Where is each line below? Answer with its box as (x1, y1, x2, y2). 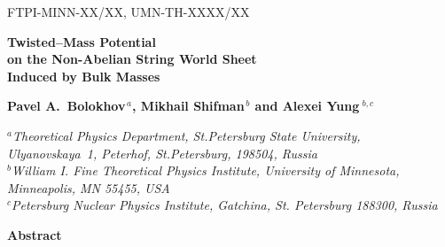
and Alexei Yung (254, 96, 360, 115)
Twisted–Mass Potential (7, 32, 156, 50)
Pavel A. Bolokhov (7, 96, 126, 115)
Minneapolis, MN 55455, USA (7, 178, 170, 197)
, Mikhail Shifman (132, 96, 245, 115)
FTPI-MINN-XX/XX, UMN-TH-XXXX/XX (7, 3, 250, 20)
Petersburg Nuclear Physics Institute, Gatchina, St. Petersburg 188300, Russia (12, 196, 438, 214)
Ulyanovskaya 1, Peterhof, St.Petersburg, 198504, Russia (7, 143, 318, 162)
